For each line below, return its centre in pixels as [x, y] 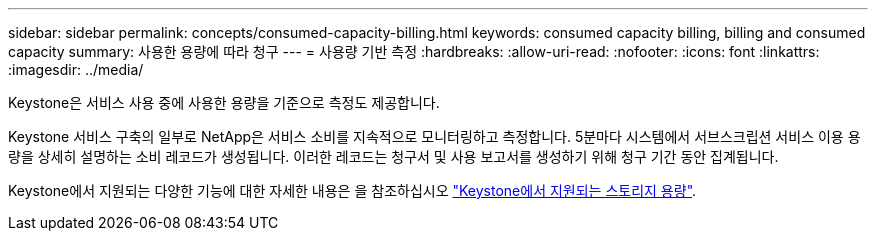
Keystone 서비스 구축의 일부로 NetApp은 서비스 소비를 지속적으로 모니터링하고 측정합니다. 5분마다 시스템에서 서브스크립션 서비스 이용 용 [434, 136]
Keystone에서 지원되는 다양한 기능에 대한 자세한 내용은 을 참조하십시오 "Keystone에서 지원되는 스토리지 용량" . [352, 190]
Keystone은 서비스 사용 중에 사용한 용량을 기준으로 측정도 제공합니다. [224, 102]
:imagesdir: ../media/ [76, 69]
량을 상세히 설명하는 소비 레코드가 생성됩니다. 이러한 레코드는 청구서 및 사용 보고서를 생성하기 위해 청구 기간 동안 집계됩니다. [393, 156]
